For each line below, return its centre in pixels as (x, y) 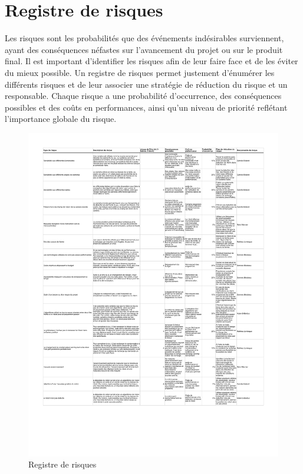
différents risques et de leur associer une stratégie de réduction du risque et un (146, 84)
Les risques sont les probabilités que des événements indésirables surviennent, (144, 38)
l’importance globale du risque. (61, 119)
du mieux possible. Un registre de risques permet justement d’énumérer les (140, 72)
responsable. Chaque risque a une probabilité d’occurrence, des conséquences (143, 96)
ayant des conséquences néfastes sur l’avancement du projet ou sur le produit (144, 49)
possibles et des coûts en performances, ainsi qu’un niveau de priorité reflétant (146, 107)
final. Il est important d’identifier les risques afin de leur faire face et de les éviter (151, 61)
